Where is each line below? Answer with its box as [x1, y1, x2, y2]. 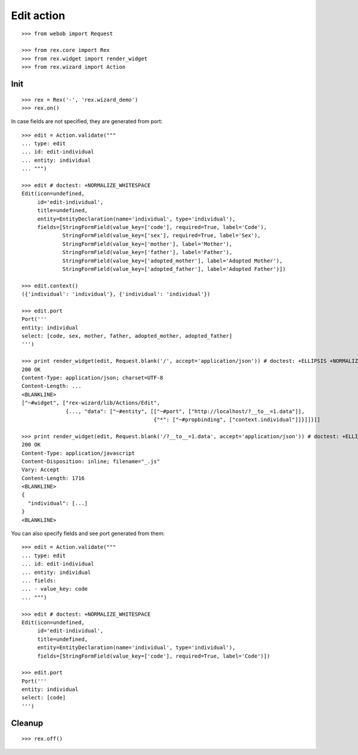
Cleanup [11, 718, 44, 728]
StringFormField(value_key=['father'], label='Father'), [62, 249, 233, 256]
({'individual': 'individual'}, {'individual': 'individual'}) [21, 291, 211, 298]
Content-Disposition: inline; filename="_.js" [21, 458, 161, 464]
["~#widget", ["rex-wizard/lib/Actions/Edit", [21, 399, 161, 406]
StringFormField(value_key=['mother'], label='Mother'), [62, 240, 233, 247]
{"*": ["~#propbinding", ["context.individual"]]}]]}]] [153, 416, 320, 423]
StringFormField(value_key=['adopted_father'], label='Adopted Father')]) [62, 265, 286, 272]
